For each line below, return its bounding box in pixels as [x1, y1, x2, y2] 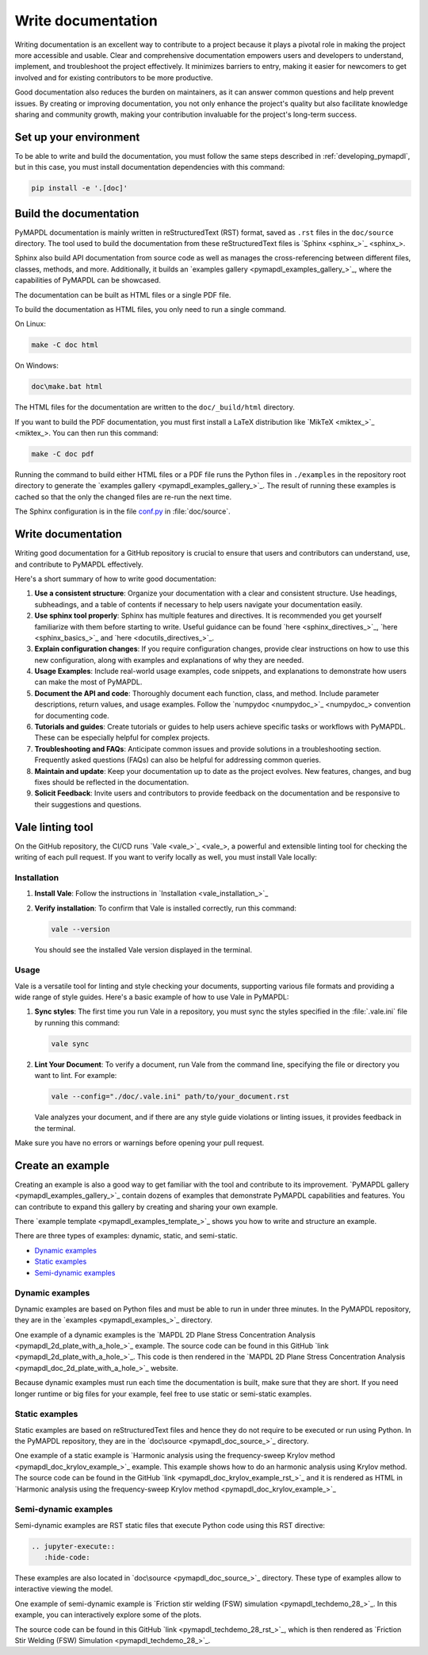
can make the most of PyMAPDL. [34, 677, 143, 687]
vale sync [51, 1039, 90, 1048]
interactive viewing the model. [14, 1584, 113, 1594]
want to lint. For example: [34, 1071, 117, 1080]
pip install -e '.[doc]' [31, 183, 128, 193]
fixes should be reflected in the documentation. [34, 777, 189, 787]
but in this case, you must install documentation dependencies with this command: [14, 163, 285, 172]
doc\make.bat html [31, 382, 103, 391]
